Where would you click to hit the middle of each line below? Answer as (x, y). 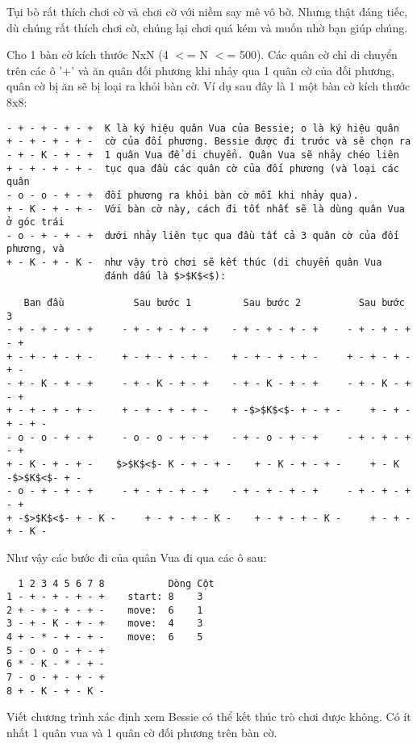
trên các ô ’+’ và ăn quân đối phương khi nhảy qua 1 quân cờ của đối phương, (201, 70)
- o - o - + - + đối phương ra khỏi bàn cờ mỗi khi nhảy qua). (183, 195)
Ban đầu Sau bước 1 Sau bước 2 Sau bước (214, 303)
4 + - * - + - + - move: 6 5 (105, 637)
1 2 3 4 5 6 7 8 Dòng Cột (116, 583)
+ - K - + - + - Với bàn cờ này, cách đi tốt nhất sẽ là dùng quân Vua (206, 209)
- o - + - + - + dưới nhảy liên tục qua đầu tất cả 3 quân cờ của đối (203, 235)
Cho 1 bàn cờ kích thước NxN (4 (88, 54)
